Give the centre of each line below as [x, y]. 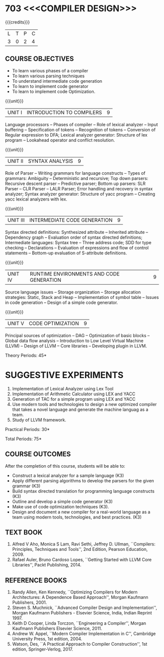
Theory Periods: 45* [26, 355]
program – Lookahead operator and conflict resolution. [60, 140]
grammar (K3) [26, 486]
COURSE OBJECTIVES [40, 59]
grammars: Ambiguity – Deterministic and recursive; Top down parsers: [77, 178]
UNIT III [16, 220]
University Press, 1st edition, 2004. [47, 639]
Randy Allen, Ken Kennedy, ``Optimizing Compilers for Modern [75, 592]
